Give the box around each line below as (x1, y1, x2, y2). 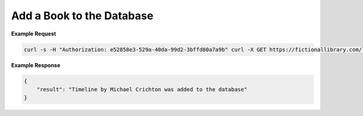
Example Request (11, 30, 56, 37)
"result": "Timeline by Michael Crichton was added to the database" (36, 86, 247, 93)
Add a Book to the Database (11, 9, 154, 22)
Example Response (11, 61, 60, 69)
